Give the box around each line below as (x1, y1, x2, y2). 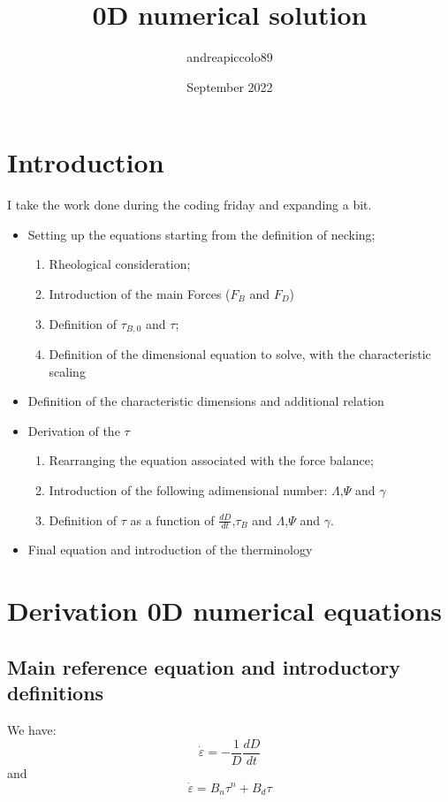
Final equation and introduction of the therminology (27, 540, 313, 559)
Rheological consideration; (49, 255, 191, 273)
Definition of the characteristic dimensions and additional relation (27, 392, 384, 410)
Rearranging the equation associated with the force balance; (49, 451, 374, 470)
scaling (49, 362, 86, 380)
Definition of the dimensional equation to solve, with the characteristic (49, 345, 431, 363)
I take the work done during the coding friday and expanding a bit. (7, 195, 372, 214)
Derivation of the (27, 421, 120, 439)
